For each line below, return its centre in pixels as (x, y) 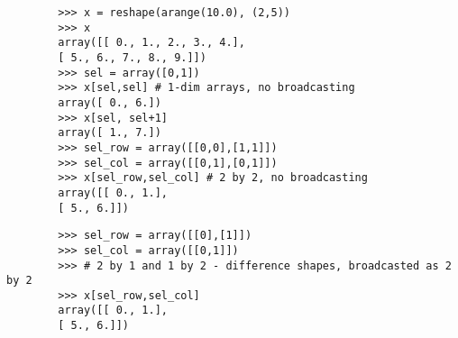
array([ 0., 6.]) (110, 102)
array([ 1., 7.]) (110, 133)
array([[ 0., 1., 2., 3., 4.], (151, 43)
